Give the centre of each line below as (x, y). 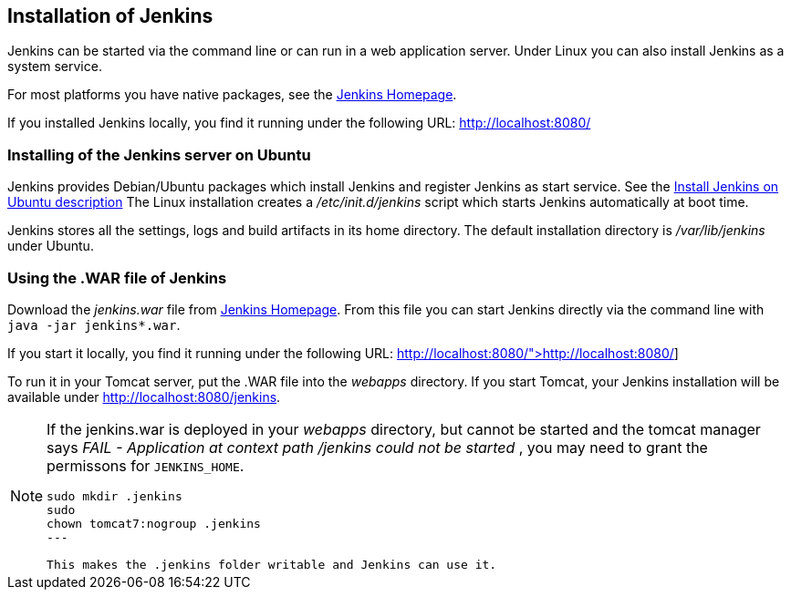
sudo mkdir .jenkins (114, 496)
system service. (55, 67)
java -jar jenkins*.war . (94, 324)
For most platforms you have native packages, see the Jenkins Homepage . (232, 95)
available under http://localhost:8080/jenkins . (144, 396)
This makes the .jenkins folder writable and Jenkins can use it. (272, 564)
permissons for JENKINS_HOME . (146, 465)
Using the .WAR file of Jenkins (117, 278)
